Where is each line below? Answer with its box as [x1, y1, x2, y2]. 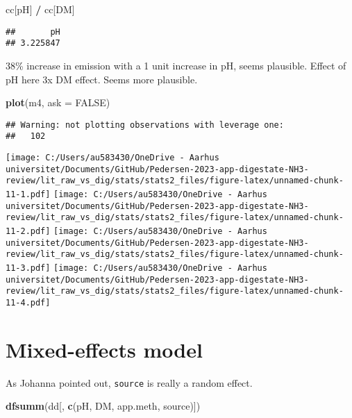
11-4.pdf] [6, 297, 51, 308]
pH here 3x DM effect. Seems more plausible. [6, 72, 198, 86]
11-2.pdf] [6, 226, 51, 236]
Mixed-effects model [6, 335, 203, 363]
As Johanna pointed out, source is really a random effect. [6, 375, 253, 390]
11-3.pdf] [6, 262, 51, 273]
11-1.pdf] [6, 189, 51, 199]
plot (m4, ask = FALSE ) [6, 95, 110, 110]
